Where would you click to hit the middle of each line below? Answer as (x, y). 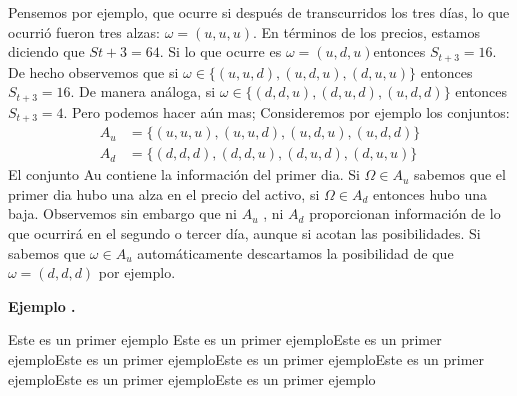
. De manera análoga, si (143, 91)
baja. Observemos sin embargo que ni (122, 213)
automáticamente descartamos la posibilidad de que (295, 252)
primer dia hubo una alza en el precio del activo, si (164, 193)
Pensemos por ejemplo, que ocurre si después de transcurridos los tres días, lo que (259, 12)
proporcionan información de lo (405, 213)
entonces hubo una (429, 193)
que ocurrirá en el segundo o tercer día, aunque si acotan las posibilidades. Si (244, 232)
